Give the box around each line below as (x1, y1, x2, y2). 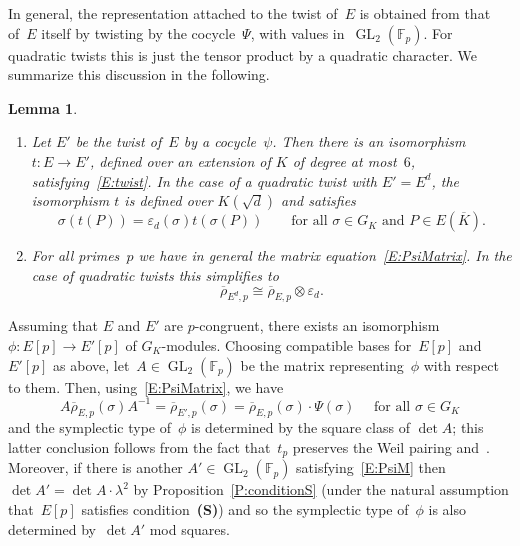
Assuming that (8, 315, 98, 336)
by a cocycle (183, 131, 257, 152)
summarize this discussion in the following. (8, 64, 270, 85)
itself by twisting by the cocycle (41, 22, 236, 43)
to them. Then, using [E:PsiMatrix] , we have (8, 376, 284, 397)
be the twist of (75, 131, 162, 152)
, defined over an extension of (89, 150, 271, 171)
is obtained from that (359, 3, 491, 23)
